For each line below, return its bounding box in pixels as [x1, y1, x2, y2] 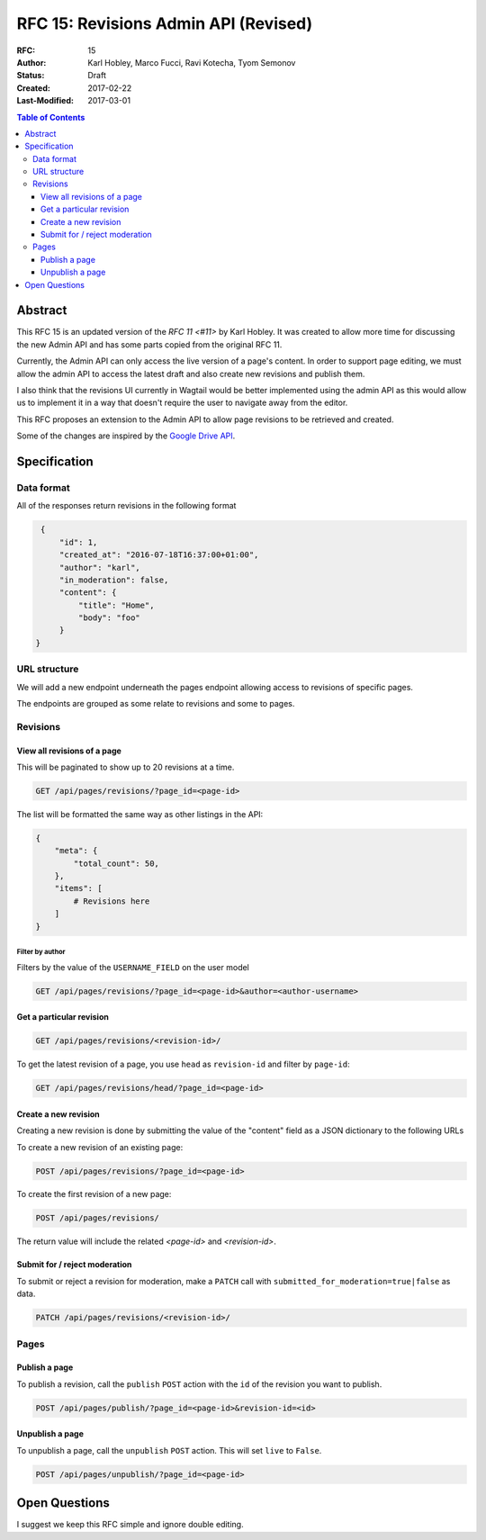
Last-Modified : [16, 95, 74, 106]
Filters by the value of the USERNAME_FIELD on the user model [16, 961, 249, 972]
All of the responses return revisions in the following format [16, 500, 237, 511]
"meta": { [54, 846, 98, 856]
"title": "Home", [77, 599, 155, 610]
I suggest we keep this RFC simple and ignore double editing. [16, 1519, 244, 1530]
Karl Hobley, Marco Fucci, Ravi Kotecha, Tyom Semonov [87, 57, 296, 68]
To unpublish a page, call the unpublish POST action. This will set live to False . [16, 1445, 322, 1455]
